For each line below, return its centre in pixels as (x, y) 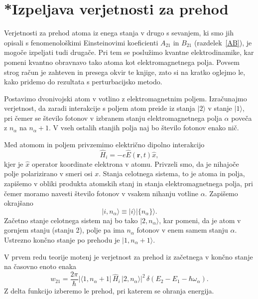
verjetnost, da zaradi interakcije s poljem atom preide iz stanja (100, 108)
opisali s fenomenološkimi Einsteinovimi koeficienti (81, 42)
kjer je (14, 163)
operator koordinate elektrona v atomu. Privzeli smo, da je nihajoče (135, 163)
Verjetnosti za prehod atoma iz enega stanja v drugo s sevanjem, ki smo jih (119, 33)
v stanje (220, 108)
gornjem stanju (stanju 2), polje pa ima (64, 230)
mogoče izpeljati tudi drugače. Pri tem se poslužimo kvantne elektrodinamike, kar (129, 52)
